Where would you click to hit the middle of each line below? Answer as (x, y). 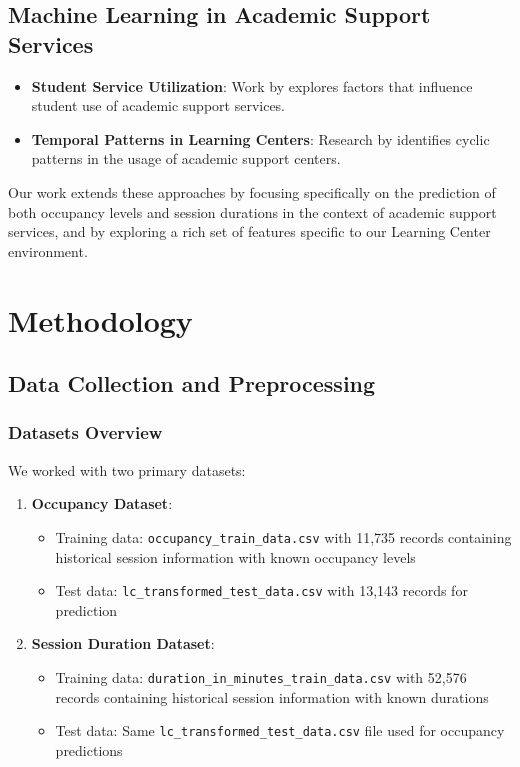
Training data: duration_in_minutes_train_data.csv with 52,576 (261, 677)
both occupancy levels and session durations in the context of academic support (252, 211)
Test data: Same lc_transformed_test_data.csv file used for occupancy (280, 730)
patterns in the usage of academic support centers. (186, 158)
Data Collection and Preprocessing (192, 383)
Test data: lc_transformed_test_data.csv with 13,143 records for (261, 590)
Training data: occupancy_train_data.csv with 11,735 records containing (283, 536)
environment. (48, 250)
